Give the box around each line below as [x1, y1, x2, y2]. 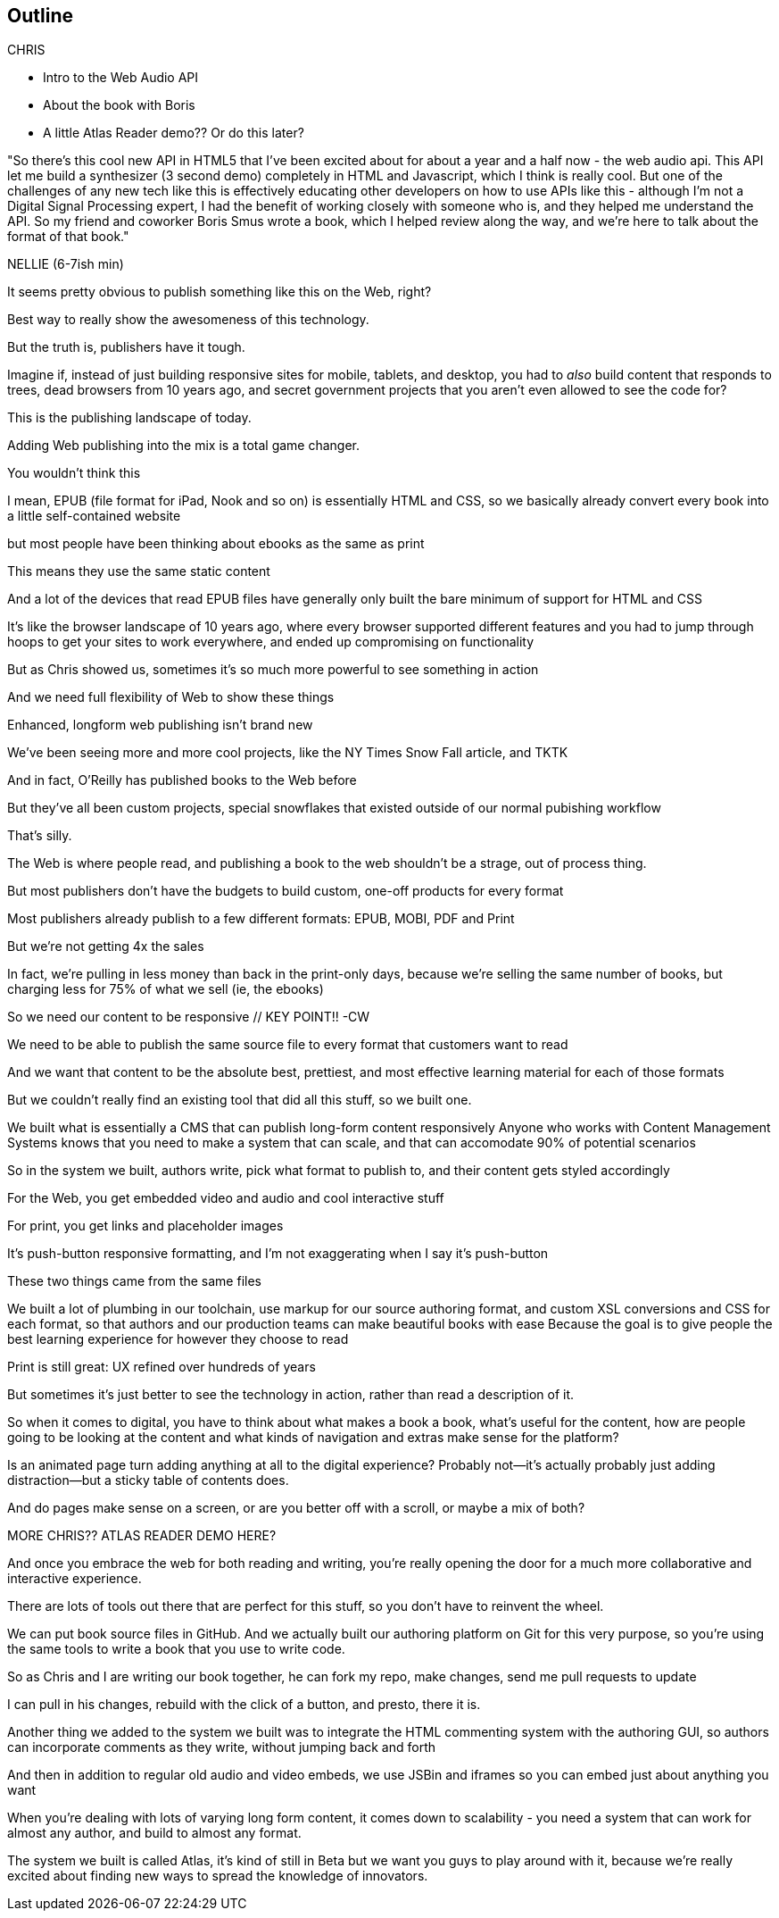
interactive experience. [7, 1571, 142, 1587]
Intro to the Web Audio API [43, 70, 199, 86]
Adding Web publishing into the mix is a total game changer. [7, 438, 360, 454]
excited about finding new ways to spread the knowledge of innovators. [7, 1868, 428, 1884]
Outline [7, 4, 73, 27]
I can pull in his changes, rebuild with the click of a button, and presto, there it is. [7, 1697, 481, 1713]
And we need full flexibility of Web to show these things [7, 689, 335, 705]
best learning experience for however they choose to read [7, 1331, 349, 1347]
